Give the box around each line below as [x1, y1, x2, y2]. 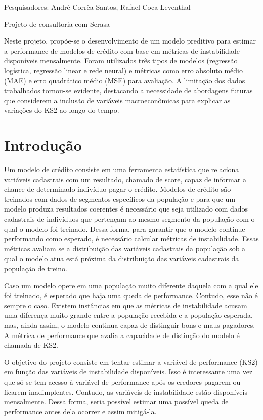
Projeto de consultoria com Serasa [4, 18, 110, 29]
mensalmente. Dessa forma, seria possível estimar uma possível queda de [4, 396, 229, 407]
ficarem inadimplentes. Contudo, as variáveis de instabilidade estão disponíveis [4, 386, 247, 397]
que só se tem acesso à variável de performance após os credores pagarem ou [4, 376, 241, 387]
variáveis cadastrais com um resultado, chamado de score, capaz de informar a [4, 174, 246, 184]
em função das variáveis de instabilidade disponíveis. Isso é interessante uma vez [4, 366, 253, 377]
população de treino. [4, 263, 67, 273]
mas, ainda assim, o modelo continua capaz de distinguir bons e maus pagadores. [4, 319, 255, 330]
